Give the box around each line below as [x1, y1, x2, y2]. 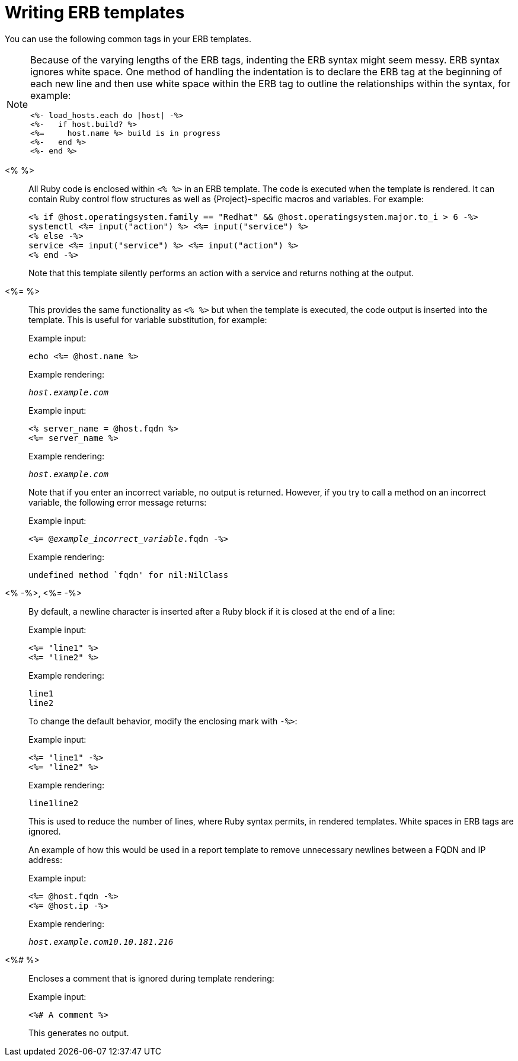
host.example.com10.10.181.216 [28, 937, 174, 947]
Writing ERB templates [5, 2, 185, 23]
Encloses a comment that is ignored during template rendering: [28, 973, 274, 983]
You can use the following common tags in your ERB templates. [5, 33, 251, 44]
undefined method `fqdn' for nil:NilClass [28, 570, 229, 580]
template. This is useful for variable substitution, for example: [28, 314, 267, 325]
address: [28, 854, 63, 865]
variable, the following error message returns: [28, 497, 207, 507]
